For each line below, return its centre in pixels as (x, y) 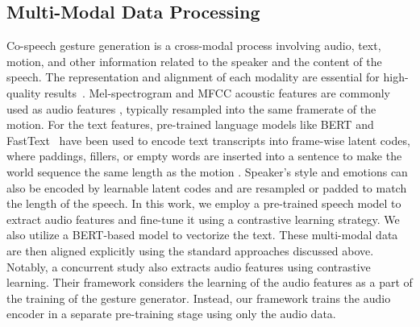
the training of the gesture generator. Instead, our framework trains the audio (199, 298)
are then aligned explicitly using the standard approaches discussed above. (190, 250)
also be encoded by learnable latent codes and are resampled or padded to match (207, 187)
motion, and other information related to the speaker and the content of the (194, 61)
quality (24, 92)
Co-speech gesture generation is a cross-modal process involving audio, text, (194, 46)
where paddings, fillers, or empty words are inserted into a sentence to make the (204, 156)
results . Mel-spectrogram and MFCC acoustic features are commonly (217, 92)
